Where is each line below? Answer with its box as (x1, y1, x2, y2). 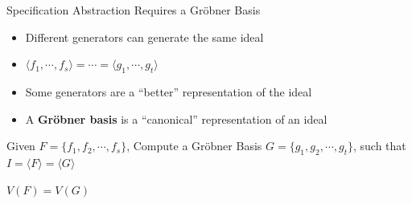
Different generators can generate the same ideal (25, 28, 264, 45)
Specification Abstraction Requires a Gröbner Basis (6, 2, 261, 18)
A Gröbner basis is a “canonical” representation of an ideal (25, 110, 328, 127)
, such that (353, 137, 406, 154)
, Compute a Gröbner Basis (126, 137, 262, 154)
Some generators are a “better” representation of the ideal (25, 83, 312, 100)
